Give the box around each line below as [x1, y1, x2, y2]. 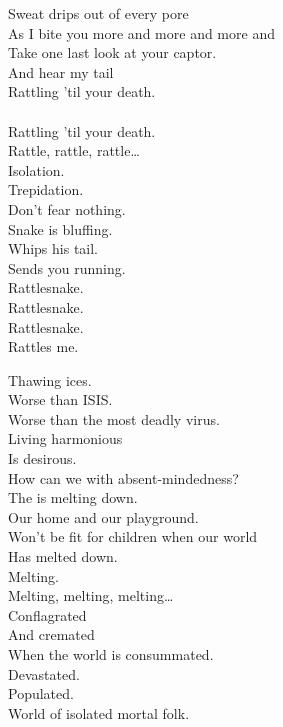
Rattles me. [8, 336, 79, 357]
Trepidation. [8, 179, 84, 200]
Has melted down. [8, 546, 118, 567]
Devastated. [8, 663, 80, 684]
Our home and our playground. [8, 506, 199, 527]
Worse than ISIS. [8, 389, 113, 410]
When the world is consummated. [8, 644, 214, 664]
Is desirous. [8, 448, 77, 469]
